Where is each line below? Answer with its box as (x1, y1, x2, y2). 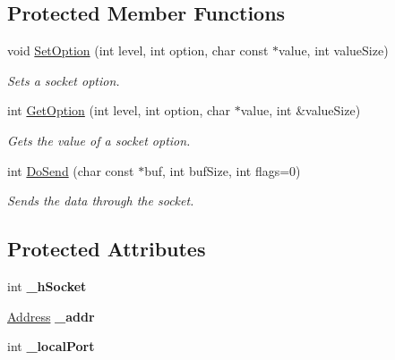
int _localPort (7, 337, 95, 356)
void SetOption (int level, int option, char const (7, 41, 269, 60)
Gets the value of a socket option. (7, 130, 191, 149)
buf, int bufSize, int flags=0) (144, 161, 301, 180)
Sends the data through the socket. (7, 191, 194, 210)
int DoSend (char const (7, 161, 134, 180)
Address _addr (7, 306, 95, 325)
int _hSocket (7, 276, 87, 295)
